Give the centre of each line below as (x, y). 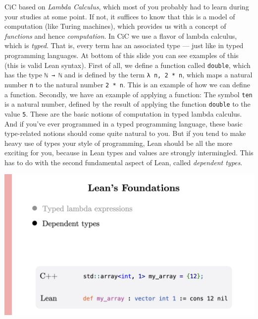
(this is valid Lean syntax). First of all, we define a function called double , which (128, 65)
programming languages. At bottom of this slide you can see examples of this (122, 55)
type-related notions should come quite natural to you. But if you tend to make (125, 133)
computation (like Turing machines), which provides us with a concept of (115, 26)
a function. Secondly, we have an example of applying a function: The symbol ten (129, 94)
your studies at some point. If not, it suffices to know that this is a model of (120, 16)
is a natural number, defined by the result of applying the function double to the (128, 104)
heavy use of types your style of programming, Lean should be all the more (118, 143)
